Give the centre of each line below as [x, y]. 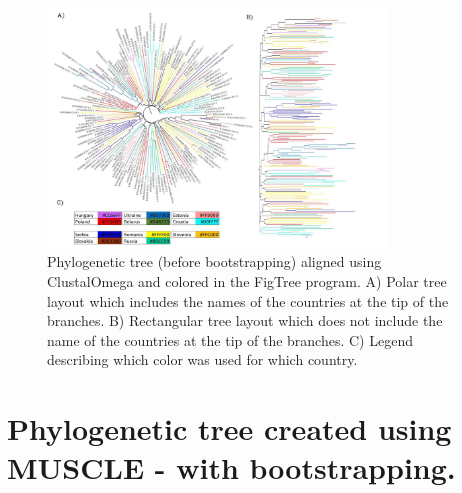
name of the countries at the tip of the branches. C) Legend [230, 339]
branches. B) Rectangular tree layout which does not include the [245, 320]
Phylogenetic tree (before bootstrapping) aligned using [214, 261]
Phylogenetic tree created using [229, 428]
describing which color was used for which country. [202, 359]
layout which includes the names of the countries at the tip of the [248, 300]
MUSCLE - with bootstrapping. [231, 467]
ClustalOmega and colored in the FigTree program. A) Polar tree [247, 281]
